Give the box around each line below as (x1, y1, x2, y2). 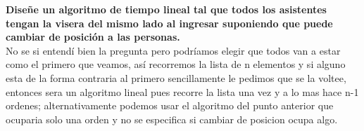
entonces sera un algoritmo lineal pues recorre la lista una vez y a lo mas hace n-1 (6, 84, 359, 99)
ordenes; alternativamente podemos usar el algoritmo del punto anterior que (6, 98, 334, 113)
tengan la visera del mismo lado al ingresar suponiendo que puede (6, 15, 333, 30)
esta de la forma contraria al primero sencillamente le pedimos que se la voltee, (6, 70, 346, 85)
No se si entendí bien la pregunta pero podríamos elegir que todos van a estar (6, 43, 341, 57)
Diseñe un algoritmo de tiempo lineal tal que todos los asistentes (6, 2, 327, 16)
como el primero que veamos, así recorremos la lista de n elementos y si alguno (6, 57, 346, 71)
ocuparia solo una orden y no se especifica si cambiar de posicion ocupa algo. (6, 111, 338, 126)
